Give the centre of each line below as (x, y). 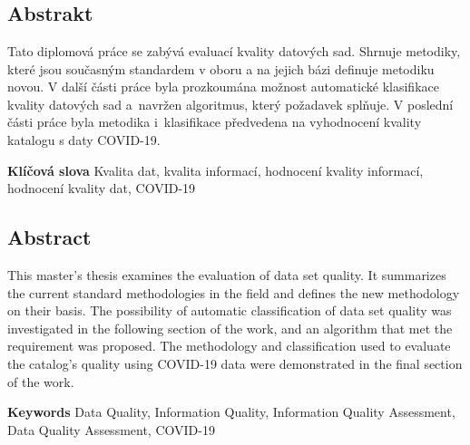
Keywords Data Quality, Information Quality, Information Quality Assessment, (231, 412)
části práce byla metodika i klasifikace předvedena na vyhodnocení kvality (215, 122)
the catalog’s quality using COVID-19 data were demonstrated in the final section (235, 363)
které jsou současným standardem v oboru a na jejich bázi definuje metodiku (221, 68)
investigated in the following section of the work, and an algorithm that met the (230, 328)
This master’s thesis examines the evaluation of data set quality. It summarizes (227, 274)
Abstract (49, 237)
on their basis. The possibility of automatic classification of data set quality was (230, 310)
